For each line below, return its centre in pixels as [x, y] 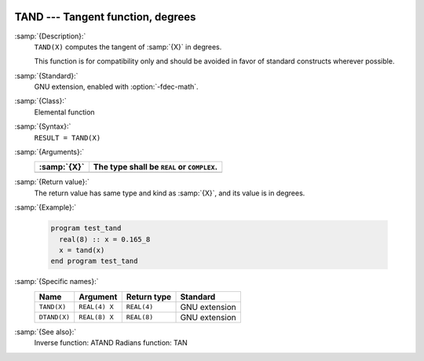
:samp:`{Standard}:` [46, 75]
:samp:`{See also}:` [46, 332]
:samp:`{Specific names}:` [57, 282]
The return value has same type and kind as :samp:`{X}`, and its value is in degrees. [170, 193]
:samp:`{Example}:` [46, 207]
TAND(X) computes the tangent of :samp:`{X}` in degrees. [128, 46]
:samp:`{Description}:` [50, 36]
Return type [149, 297]
